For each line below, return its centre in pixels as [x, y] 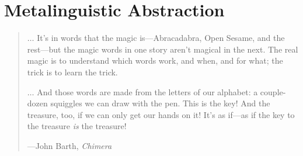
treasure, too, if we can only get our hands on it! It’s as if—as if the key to [161, 114]
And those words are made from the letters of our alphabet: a [147, 91]
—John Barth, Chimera [69, 145]
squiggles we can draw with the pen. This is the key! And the [160, 103]
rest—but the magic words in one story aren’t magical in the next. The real [163, 49]
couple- [273, 91]
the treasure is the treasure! [77, 126]
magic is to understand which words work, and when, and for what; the [155, 60]
